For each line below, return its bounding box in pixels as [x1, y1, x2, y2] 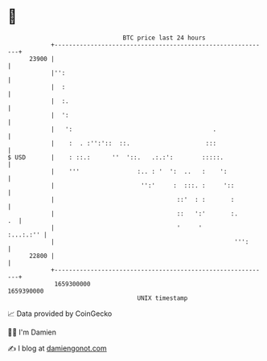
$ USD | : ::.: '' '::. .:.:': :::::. [7, 153, 224, 162]
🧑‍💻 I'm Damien [7, 327, 57, 337]
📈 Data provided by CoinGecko [7, 309, 113, 318]
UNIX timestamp [137, 293, 188, 302]
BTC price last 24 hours [122, 34, 206, 42]
